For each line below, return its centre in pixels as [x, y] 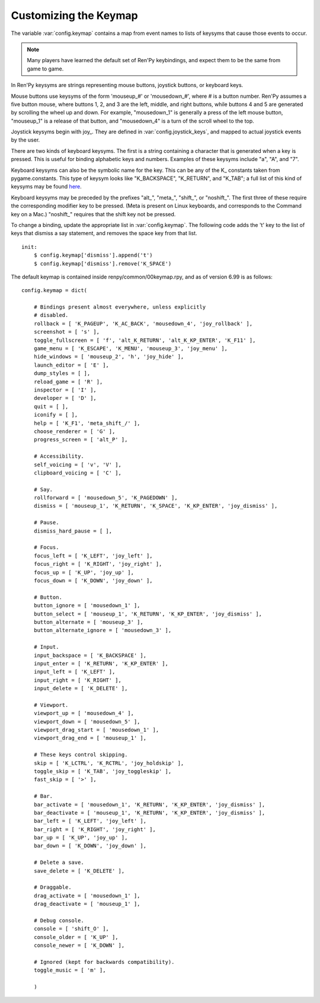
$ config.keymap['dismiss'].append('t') [93, 255]
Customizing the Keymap [75, 15]
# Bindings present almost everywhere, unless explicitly [120, 307]
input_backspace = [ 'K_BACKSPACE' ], [90, 655]
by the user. [25, 140]
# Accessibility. [59, 456]
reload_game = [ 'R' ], [68, 382]
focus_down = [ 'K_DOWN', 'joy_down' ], [93, 580]
